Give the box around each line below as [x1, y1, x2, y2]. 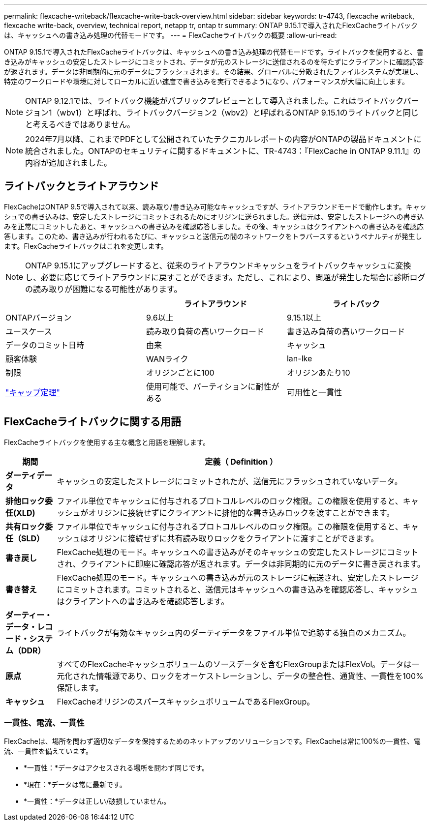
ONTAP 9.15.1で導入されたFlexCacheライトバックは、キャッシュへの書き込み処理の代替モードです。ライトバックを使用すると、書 [4, 48, 424, 56]
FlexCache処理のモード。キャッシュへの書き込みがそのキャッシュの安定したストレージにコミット [57, 547, 419, 557]
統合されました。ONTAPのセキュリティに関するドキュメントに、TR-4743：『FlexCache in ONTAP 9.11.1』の [25, 146, 421, 156]
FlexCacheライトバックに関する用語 [4, 415, 181, 428]
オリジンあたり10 [286, 367, 350, 378]
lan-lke [286, 353, 312, 363]
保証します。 [57, 682, 103, 693]
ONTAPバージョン [5, 312, 72, 323]
